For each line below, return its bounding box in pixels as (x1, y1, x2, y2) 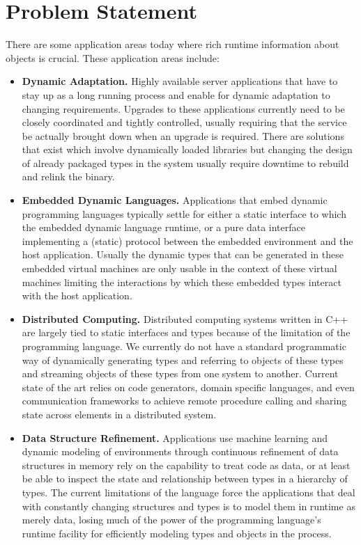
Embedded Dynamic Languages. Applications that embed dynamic (22, 193, 328, 207)
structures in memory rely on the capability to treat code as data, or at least (22, 457, 351, 472)
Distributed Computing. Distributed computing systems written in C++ (22, 311, 348, 326)
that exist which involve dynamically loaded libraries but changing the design (22, 142, 353, 157)
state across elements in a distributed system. (22, 406, 217, 421)
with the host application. (22, 288, 132, 303)
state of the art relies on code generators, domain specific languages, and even (22, 379, 355, 394)
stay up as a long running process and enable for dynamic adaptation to (22, 87, 330, 102)
